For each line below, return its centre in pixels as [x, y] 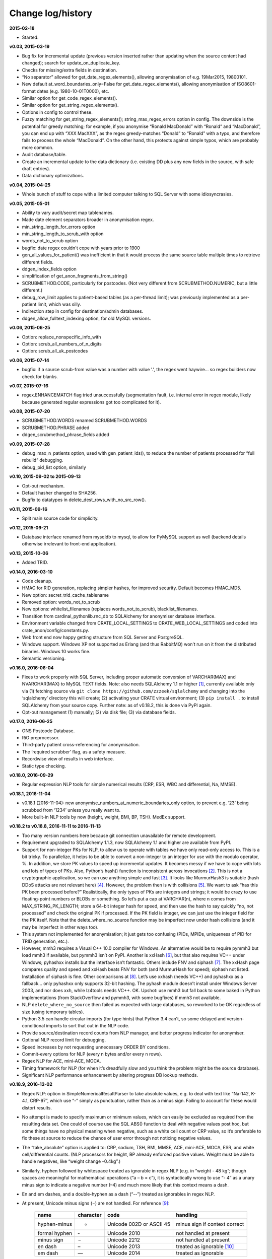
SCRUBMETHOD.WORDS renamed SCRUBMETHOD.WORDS [84, 421]
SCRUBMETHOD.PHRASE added [56, 428]
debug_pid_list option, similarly [54, 467]
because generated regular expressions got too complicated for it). [91, 402]
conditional [33, 1026]
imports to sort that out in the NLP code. [88, 1026]
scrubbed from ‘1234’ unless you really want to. [71, 810]
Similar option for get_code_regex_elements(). [70, 98]
